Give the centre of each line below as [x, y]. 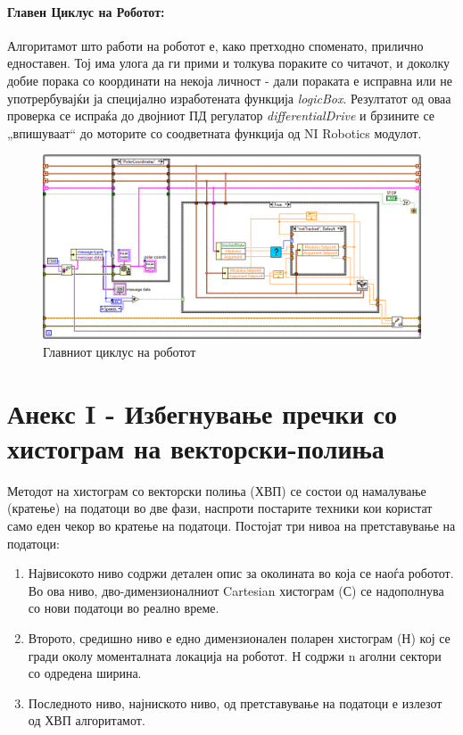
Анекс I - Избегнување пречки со [202, 413]
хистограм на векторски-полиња [196, 447]
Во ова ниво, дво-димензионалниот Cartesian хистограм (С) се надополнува [236, 590]
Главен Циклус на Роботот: [86, 11]
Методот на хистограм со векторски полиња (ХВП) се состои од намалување [217, 490]
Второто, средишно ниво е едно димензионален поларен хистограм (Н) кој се [239, 638]
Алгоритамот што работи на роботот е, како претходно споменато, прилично [215, 45]
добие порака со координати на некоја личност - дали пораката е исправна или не [230, 80]
